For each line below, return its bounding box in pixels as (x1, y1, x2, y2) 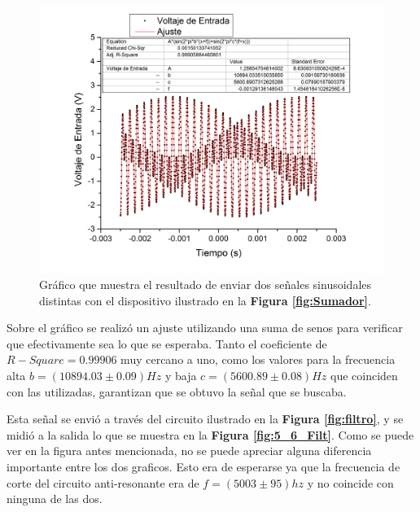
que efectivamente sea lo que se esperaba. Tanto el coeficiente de (7, 335, 327, 352)
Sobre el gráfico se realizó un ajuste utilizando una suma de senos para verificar (7, 319, 403, 336)
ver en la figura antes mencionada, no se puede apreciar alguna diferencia (7, 442, 372, 459)
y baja (164, 367, 197, 384)
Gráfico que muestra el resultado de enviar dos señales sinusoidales (39, 276, 372, 293)
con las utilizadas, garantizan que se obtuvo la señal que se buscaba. (7, 383, 347, 400)
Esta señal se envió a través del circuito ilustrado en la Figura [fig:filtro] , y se (7, 410, 404, 427)
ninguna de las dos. (7, 490, 103, 507)
